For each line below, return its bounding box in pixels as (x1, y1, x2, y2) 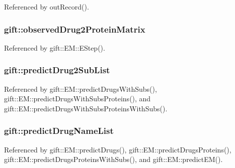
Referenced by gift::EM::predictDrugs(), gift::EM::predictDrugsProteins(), (4, 144, 231, 154)
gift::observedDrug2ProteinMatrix (4, 23, 145, 35)
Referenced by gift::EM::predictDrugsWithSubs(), (4, 83, 157, 94)
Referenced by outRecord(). (4, 2, 89, 12)
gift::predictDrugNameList (4, 124, 114, 137)
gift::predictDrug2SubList (4, 64, 110, 76)
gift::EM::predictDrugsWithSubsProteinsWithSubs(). (4, 103, 168, 113)
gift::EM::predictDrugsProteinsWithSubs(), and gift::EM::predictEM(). (4, 154, 223, 164)
